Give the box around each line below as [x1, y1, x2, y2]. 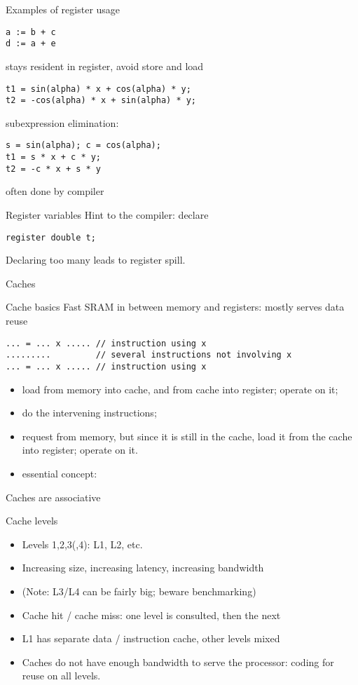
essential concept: [22, 466, 97, 480]
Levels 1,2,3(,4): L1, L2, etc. [22, 536, 143, 551]
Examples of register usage [6, 2, 121, 16]
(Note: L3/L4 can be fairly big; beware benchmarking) [22, 583, 256, 598]
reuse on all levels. [22, 668, 101, 683]
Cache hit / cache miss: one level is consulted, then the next [22, 607, 281, 622]
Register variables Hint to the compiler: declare [6, 207, 209, 222]
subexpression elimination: [6, 115, 119, 130]
